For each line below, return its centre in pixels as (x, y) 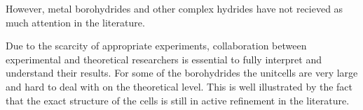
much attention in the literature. (75, 22)
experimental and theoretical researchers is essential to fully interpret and (164, 59)
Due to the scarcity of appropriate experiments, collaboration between (156, 46)
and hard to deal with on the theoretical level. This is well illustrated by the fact (179, 86)
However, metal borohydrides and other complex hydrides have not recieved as (174, 8)
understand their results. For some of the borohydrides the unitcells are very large (182, 73)
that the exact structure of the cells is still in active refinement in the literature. (178, 100)
